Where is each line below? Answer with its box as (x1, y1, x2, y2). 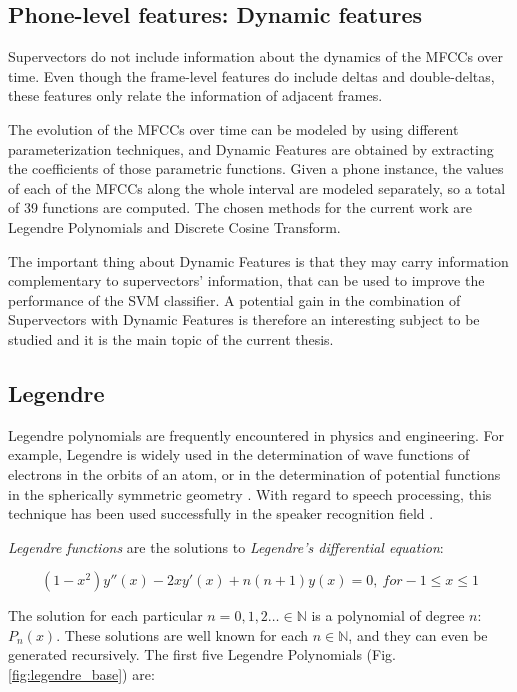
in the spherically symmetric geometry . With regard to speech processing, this (8, 483, 492, 504)
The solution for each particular (8, 605, 203, 626)
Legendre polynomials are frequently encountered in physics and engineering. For (8, 424, 504, 445)
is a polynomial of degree (311, 605, 465, 626)
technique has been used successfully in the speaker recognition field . (8, 503, 434, 524)
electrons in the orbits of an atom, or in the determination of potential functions (8, 463, 501, 484)
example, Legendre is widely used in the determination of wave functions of (8, 444, 470, 465)
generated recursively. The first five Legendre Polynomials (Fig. (8, 644, 396, 665)
